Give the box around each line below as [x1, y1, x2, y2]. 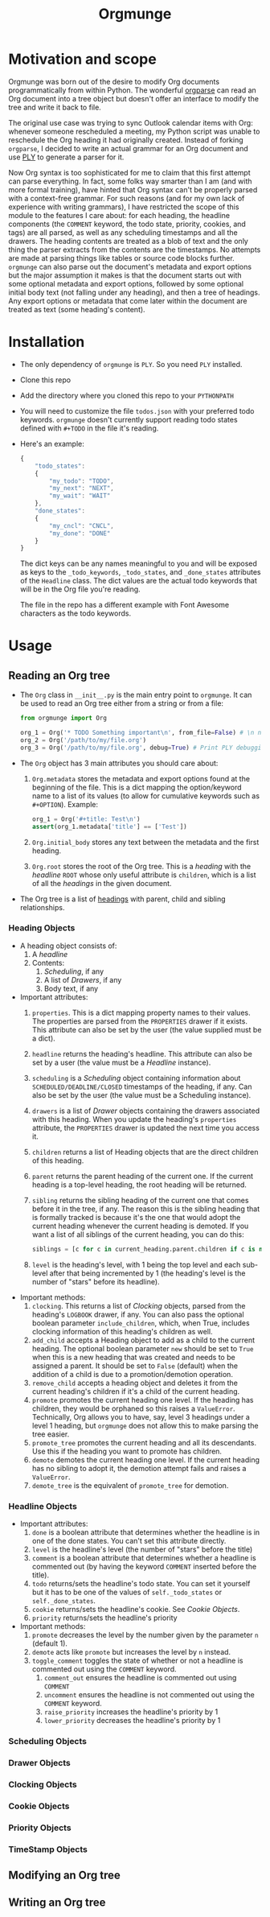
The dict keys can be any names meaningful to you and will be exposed [19, 559, 257, 568]
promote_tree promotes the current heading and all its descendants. [31, 1437, 257, 1447]
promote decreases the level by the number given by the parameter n [31, 1630, 259, 1639]
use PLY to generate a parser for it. [8, 152, 125, 162]
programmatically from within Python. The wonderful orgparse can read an [8, 85, 257, 95]
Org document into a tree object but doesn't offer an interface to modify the [8, 93, 260, 103]
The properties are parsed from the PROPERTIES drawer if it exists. [31, 1016, 247, 1026]
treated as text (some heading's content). [8, 304, 146, 314]
